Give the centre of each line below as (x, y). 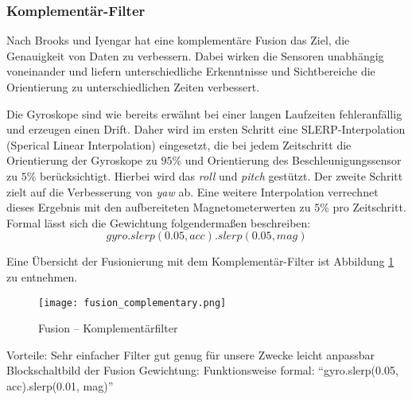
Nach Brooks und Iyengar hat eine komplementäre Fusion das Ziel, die (178, 40)
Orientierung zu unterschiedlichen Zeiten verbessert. (133, 87)
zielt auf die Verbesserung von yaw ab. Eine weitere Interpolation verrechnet (192, 191)
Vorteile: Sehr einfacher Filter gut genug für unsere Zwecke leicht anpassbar (191, 354)
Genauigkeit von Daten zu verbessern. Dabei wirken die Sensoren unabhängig (195, 55)
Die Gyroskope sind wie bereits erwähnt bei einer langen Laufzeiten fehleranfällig (204, 113)
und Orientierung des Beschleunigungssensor (293, 160)
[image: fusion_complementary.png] (132, 303)
